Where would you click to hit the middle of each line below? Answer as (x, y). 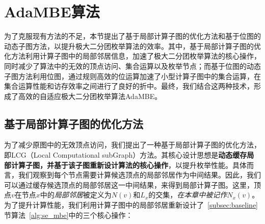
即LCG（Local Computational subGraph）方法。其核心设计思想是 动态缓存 (126, 155)
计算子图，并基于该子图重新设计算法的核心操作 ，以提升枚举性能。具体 (129, 165)
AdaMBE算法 (52, 11)
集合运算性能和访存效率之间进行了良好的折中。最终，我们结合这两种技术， (129, 86)
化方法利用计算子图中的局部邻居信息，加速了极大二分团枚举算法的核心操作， (132, 56)
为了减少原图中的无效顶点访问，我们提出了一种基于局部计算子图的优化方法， (132, 145)
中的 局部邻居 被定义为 (76, 195)
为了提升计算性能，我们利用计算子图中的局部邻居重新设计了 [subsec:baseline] (131, 205)
